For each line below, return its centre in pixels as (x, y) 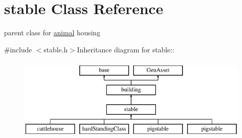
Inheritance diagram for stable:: (126, 49)
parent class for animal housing (52, 32)
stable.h (56, 49)
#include (18, 49)
